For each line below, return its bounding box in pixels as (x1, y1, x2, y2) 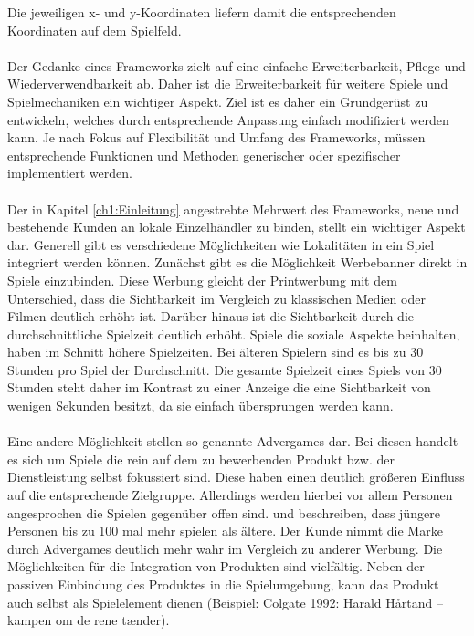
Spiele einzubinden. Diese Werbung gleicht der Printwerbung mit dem (7, 270, 397, 289)
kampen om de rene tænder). (7, 610, 170, 630)
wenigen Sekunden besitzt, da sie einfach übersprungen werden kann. (7, 396, 394, 415)
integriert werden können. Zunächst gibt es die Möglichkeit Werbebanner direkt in (7, 253, 468, 272)
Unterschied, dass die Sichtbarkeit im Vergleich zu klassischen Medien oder (7, 288, 426, 308)
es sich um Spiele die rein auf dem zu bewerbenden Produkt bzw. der (7, 449, 395, 468)
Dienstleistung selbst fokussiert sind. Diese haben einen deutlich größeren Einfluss (7, 467, 465, 486)
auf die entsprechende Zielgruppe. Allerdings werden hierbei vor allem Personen (7, 485, 453, 505)
